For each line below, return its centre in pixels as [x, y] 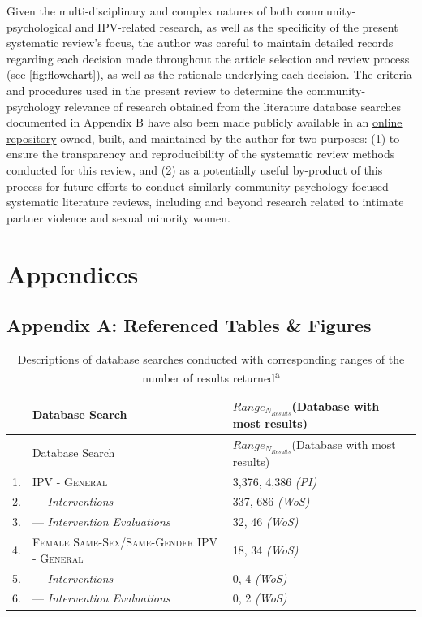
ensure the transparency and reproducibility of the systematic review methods [201, 154]
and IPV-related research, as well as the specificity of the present [237, 26]
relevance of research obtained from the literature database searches [233, 106]
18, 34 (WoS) [265, 549]
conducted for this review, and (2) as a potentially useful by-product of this [195, 169]
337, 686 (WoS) [271, 501]
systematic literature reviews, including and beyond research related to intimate [205, 202]
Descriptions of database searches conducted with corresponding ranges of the [211, 358]
